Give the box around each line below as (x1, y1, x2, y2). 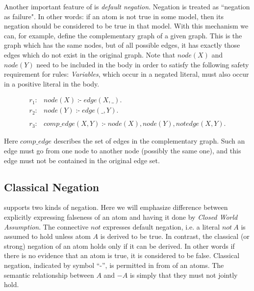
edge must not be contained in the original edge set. (4, 155, 160, 165)
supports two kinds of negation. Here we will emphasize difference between (4, 202, 228, 212)
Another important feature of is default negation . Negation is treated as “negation (4, 1, 250, 11)
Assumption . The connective (4, 221, 89, 232)
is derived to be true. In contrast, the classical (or (100, 231, 250, 241)
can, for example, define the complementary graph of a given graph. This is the (4, 30, 242, 40)
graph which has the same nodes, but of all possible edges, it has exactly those (4, 40, 240, 50)
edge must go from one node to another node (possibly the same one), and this (4, 145, 241, 156)
